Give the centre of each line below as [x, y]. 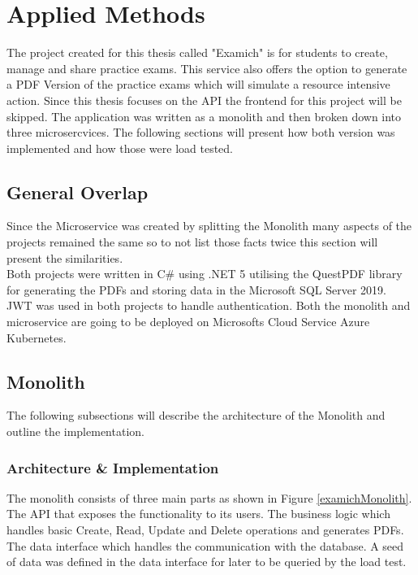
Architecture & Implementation [113, 467]
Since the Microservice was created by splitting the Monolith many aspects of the [209, 226]
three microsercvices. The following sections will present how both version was [201, 132]
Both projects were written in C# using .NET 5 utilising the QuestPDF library [205, 274]
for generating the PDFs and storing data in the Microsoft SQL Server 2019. [196, 289]
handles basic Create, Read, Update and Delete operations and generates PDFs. [205, 530]
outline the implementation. [75, 431]
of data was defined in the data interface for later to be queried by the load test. [207, 562]
